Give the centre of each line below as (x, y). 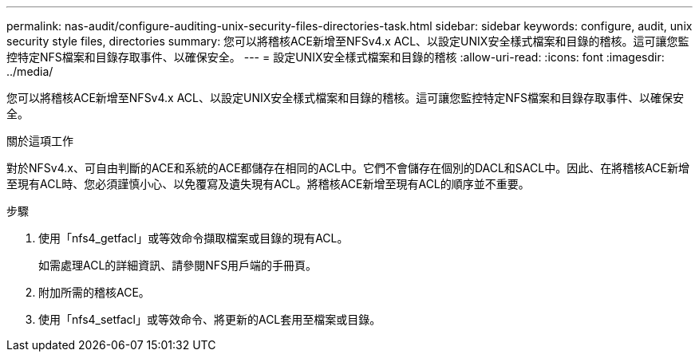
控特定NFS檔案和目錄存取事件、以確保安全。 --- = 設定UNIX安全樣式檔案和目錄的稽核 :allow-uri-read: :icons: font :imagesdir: (336, 57)
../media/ (30, 71)
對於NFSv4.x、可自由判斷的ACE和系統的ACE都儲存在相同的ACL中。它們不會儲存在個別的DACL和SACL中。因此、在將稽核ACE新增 (348, 168)
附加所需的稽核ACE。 (94, 292)
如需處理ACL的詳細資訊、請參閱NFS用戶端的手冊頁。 (178, 265)
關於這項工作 (40, 141)
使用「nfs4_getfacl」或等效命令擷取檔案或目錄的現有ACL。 (194, 238)
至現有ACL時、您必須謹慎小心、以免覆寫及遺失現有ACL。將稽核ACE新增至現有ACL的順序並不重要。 (268, 184)
